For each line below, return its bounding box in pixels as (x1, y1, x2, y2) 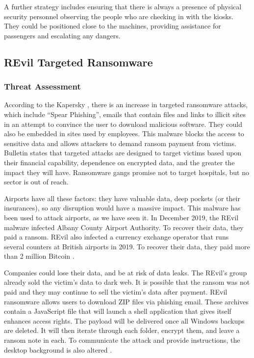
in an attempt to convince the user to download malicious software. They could (4, 119, 243, 129)
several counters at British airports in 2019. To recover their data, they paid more (4, 241, 250, 251)
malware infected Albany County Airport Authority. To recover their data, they (4, 222, 244, 232)
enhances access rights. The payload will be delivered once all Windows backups (4, 315, 245, 326)
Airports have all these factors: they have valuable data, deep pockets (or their (4, 193, 240, 203)
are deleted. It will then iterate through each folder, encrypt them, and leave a (4, 325, 240, 335)
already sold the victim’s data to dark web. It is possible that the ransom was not (4, 277, 250, 287)
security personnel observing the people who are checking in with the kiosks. (4, 11, 233, 21)
